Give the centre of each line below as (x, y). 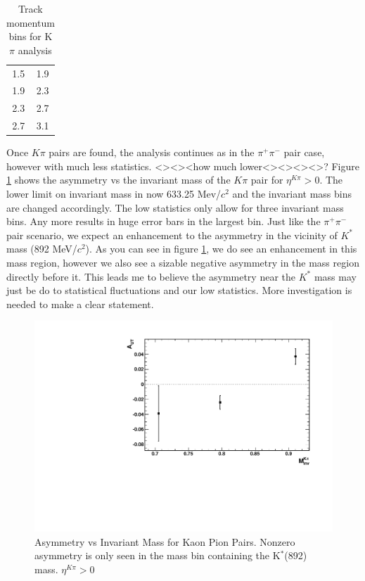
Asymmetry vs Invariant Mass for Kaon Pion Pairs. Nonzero (165, 541)
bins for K (31, 36)
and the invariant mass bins (292, 194)
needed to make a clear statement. (80, 304)
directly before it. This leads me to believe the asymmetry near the (151, 276)
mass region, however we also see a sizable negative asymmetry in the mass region (183, 262)
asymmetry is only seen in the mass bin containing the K (158, 555)
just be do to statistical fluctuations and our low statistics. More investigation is (179, 290)
